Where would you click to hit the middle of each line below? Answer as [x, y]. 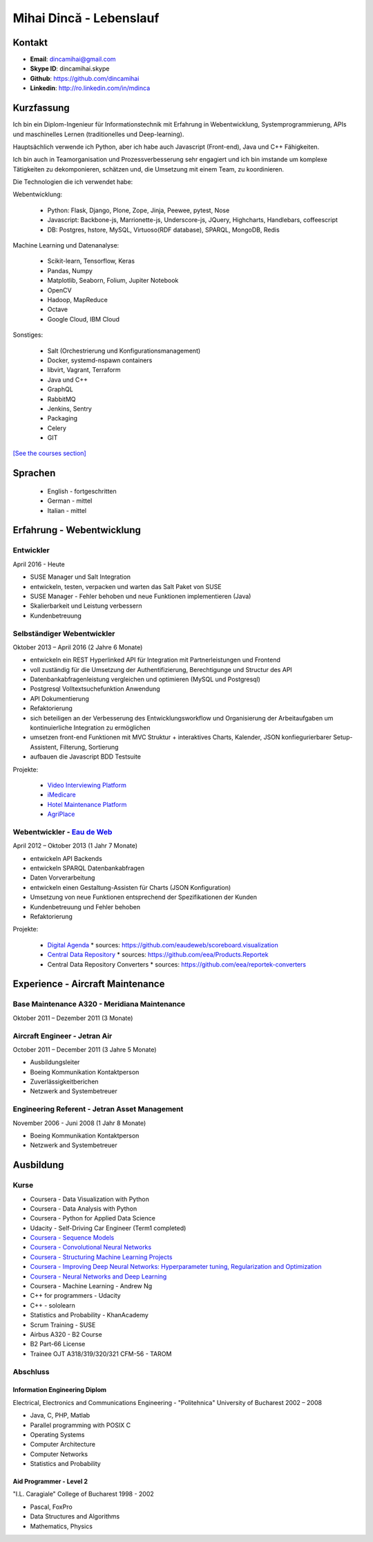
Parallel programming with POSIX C [80, 1425]
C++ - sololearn [52, 1305]
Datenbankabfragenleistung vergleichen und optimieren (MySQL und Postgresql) [145, 679]
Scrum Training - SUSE [63, 1325]
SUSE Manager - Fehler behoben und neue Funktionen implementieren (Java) [141, 596]
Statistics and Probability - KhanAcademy [89, 1315]
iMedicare [61, 795]
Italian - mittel [67, 510]
